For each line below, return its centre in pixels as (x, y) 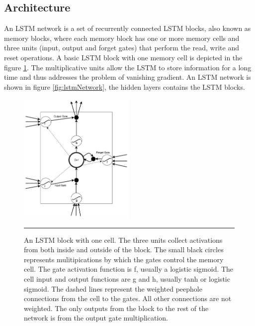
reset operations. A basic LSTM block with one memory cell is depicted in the (123, 57)
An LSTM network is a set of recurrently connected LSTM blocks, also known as (127, 28)
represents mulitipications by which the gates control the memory (124, 259)
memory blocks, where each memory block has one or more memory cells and (122, 38)
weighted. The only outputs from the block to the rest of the (116, 308)
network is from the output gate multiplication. (96, 318)
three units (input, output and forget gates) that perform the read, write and (122, 48)
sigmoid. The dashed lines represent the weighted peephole (113, 288)
